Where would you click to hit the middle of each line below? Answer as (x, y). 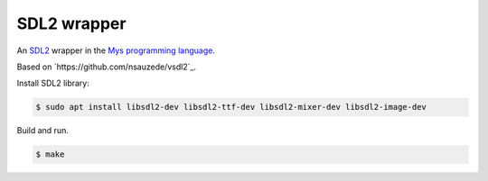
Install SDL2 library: (53, 83)
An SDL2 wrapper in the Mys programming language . (116, 50)
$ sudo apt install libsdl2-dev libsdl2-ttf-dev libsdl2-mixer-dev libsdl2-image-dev (231, 107)
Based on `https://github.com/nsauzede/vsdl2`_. (107, 67)
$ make (50, 154)
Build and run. (43, 131)
